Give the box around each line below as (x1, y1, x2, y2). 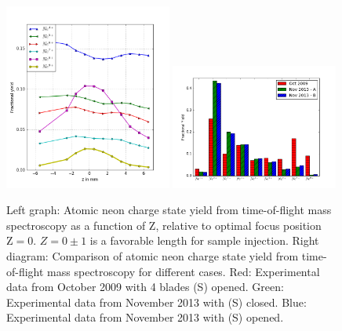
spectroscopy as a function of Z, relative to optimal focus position (6, 216, 322, 233)
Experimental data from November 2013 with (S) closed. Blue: (6, 293, 307, 310)
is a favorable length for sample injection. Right (89, 232, 319, 249)
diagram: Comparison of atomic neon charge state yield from (6, 248, 299, 264)
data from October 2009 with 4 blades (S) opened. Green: (6, 278, 284, 295)
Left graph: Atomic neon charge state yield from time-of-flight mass (6, 202, 332, 218)
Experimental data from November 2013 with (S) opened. (6, 309, 284, 326)
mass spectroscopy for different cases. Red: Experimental (47, 263, 320, 279)
